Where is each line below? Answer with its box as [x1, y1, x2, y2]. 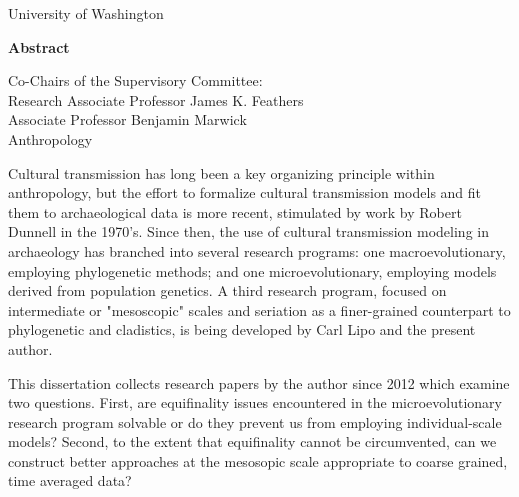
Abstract [8, 36, 70, 57]
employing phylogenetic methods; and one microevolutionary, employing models [8, 260, 497, 281]
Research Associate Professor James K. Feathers [8, 89, 304, 110]
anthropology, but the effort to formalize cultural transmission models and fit [8, 182, 482, 203]
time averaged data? [8, 470, 132, 491]
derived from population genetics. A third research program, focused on [8, 280, 447, 301]
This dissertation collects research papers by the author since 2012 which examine [8, 372, 510, 393]
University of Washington [8, 3, 164, 23]
